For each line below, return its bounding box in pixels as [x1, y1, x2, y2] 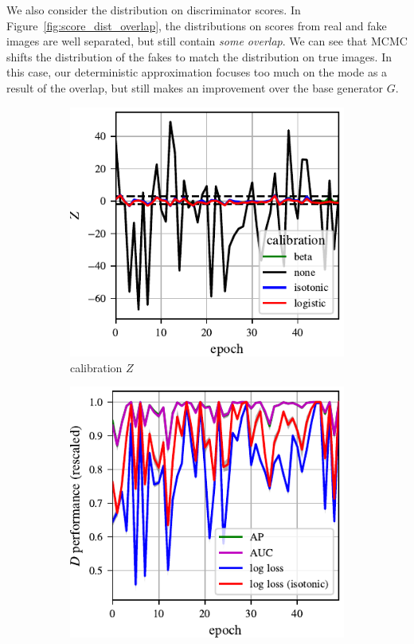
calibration [70, 359, 123, 375]
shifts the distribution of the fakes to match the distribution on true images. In [6, 48, 392, 65]
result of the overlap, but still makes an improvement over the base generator [6, 79, 384, 96]
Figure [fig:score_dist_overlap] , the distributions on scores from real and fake [6, 17, 387, 33]
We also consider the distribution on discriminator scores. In [6, 2, 301, 18]
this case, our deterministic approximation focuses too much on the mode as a [6, 64, 388, 80]
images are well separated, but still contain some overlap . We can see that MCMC [6, 33, 408, 49]
